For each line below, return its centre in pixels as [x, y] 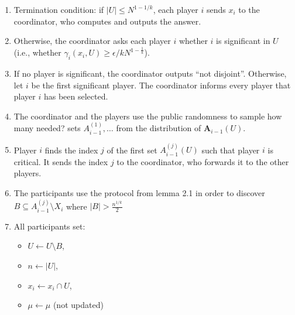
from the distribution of [159, 128]
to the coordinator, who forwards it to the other [203, 161]
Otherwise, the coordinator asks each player [92, 41]
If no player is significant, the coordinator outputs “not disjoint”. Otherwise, [150, 73]
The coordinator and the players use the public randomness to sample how [148, 116]
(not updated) [78, 305]
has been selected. [76, 96]
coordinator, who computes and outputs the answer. [107, 21]
